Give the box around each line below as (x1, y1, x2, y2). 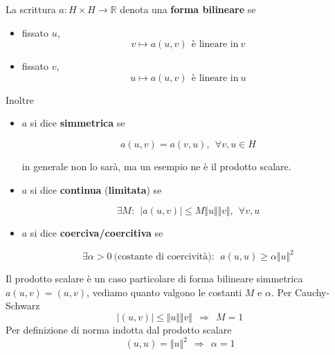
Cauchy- (294, 284, 330, 299)
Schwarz (6, 298, 40, 313)
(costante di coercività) (114, 252, 212, 262)
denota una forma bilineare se (120, 2, 256, 16)
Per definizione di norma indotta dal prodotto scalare (6, 322, 232, 337)
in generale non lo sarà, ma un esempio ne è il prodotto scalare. (21, 158, 291, 173)
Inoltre (6, 92, 34, 107)
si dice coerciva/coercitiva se (30, 226, 163, 240)
